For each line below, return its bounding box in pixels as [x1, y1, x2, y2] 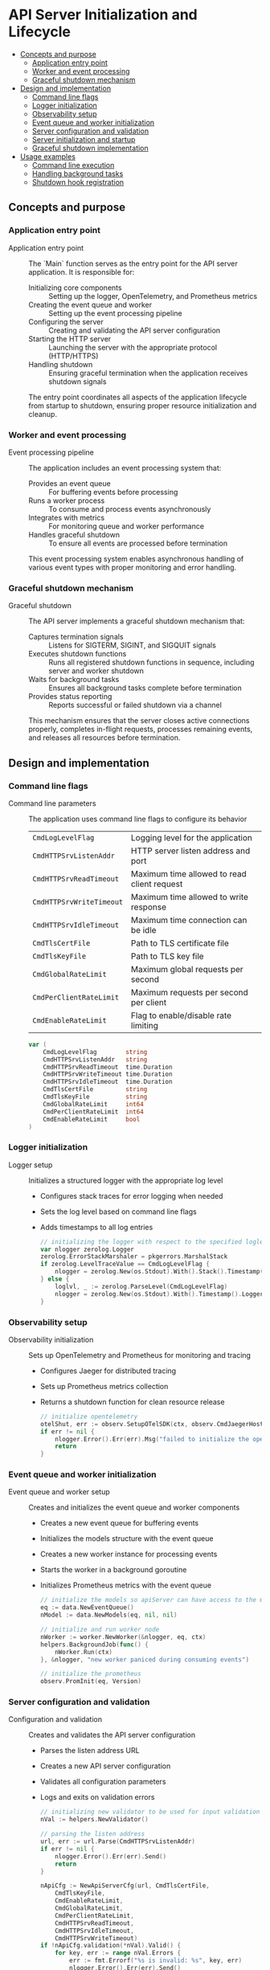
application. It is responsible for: [28, 267, 135, 276]
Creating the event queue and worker [28, 300, 153, 309]
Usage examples [19, 151, 76, 161]
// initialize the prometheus [39, 1670, 142, 1678]
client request [131, 878, 183, 889]
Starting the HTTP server [28, 333, 112, 343]
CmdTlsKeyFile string [43, 1093, 148, 1101]
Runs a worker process [28, 496, 105, 505]
